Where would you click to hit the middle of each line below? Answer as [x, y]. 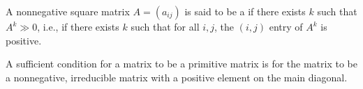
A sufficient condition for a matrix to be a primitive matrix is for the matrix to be [181, 64]
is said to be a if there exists [245, 11]
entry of [286, 26]
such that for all [165, 26]
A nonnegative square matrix [68, 11]
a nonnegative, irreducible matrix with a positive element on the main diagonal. [177, 77]
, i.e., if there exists [78, 26]
